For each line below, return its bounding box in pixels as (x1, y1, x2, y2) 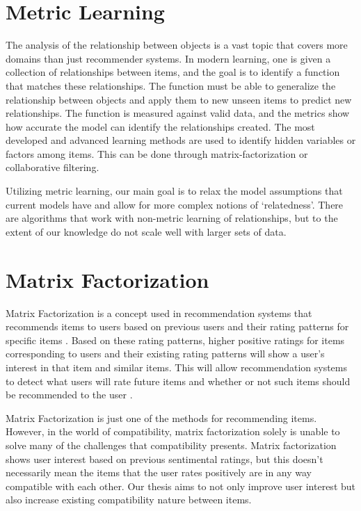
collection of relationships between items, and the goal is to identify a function (6, 65, 340, 79)
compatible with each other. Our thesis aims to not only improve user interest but (6, 478, 356, 493)
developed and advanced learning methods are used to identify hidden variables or (6, 133, 356, 147)
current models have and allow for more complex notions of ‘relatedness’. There (6, 197, 344, 211)
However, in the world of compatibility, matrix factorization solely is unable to (6, 424, 340, 439)
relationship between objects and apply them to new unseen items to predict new (6, 92, 352, 106)
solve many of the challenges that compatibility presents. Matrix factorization (6, 437, 337, 452)
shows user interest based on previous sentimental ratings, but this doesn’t (6, 451, 323, 466)
